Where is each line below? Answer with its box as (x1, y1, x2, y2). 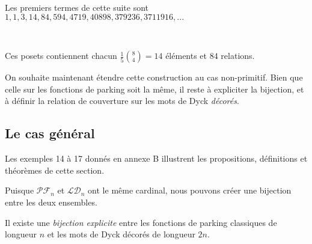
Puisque (5, 184, 34, 197)
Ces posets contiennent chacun (5, 49, 117, 62)
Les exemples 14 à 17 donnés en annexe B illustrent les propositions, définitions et (5, 152, 308, 165)
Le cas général (5, 124, 95, 142)
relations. (221, 49, 255, 62)
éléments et (165, 49, 207, 62)
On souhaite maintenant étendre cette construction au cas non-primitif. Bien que (5, 71, 303, 84)
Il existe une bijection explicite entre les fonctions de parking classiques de (5, 216, 277, 228)
